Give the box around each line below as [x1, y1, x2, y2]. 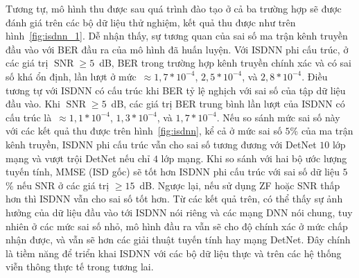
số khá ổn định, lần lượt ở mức [6, 69, 137, 83]
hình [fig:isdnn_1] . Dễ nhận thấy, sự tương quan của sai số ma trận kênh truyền [6, 28, 348, 43]
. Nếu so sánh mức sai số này [216, 110, 340, 124]
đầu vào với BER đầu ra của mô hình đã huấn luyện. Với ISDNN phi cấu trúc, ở [6, 42, 349, 56]
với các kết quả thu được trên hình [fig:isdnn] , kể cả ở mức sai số [6, 123, 282, 138]
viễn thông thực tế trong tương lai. [6, 259, 154, 274]
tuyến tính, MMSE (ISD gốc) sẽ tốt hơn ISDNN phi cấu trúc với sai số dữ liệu [6, 164, 340, 179]
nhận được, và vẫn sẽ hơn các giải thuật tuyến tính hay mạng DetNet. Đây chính [6, 232, 351, 247]
